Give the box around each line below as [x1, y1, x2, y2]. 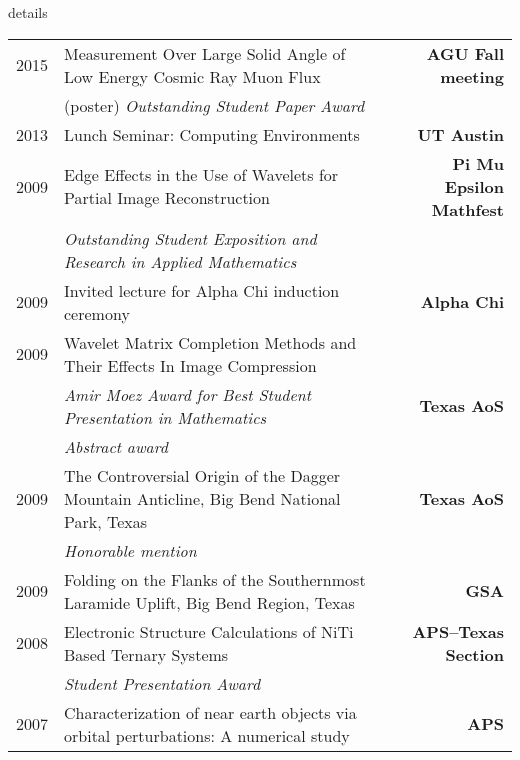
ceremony [64, 301, 130, 325]
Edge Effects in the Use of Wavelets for [64, 163, 339, 187]
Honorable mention [64, 538, 197, 562]
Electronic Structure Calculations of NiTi [64, 619, 354, 643]
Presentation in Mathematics [64, 405, 267, 429]
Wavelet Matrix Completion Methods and [64, 330, 357, 354]
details [8, 2, 48, 22]
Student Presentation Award [64, 671, 261, 695]
